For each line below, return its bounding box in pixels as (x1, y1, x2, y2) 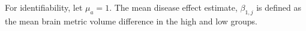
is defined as (256, 1, 302, 13)
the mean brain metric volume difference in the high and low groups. (5, 14, 258, 27)
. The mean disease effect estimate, (109, 1, 238, 13)
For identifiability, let (5, 1, 83, 13)
